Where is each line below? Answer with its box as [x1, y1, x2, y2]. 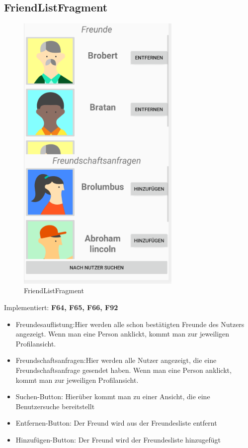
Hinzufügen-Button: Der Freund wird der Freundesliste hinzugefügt [15, 434, 221, 445]
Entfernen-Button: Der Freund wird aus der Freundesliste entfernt [15, 418, 217, 428]
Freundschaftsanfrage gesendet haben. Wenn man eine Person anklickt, [15, 365, 232, 375]
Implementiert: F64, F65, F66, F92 [4, 302, 118, 313]
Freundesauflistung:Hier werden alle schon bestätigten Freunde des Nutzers [15, 319, 245, 329]
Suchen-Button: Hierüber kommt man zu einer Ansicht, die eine [15, 391, 210, 402]
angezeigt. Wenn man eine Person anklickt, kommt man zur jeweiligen [15, 329, 230, 339]
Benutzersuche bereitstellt [15, 401, 95, 411]
